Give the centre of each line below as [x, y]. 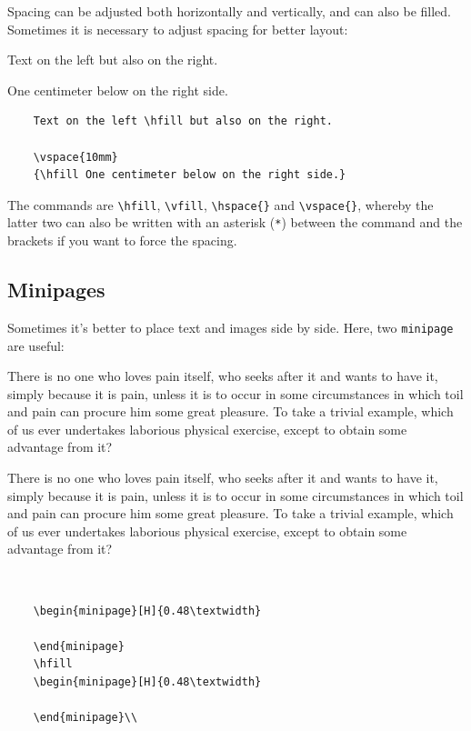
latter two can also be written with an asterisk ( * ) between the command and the [235, 222]
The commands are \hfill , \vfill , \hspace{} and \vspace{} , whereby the [220, 204]
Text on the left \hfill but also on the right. [183, 121]
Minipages [56, 290]
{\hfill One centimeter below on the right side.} [190, 175]
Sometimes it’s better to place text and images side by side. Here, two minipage [230, 327]
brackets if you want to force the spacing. [122, 240]
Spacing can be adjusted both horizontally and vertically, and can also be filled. [229, 11]
